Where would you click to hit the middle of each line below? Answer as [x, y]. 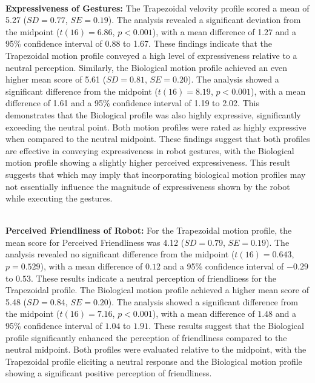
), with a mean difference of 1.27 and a [224, 31]
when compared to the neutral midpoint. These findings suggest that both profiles [158, 139]
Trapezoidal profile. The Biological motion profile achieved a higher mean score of [157, 290]
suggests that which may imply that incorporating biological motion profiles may [156, 174]
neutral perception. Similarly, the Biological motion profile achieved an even [147, 67]
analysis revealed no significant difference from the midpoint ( [120, 254]
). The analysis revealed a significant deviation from [204, 20]
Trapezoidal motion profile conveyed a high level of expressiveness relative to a [151, 55]
